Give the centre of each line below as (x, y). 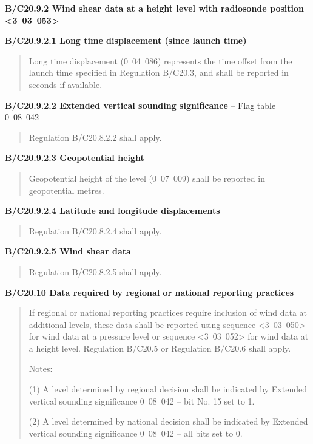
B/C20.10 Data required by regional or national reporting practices (150, 292)
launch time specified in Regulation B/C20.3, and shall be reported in (159, 73)
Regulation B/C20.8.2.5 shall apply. (95, 271)
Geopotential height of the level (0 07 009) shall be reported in (147, 178)
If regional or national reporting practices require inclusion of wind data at (168, 313)
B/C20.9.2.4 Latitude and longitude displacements (113, 210)
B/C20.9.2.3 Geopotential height (75, 158)
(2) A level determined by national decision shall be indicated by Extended (168, 421)
